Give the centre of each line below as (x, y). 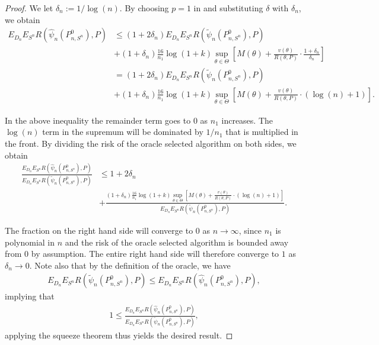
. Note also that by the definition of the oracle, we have (130, 265)
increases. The (247, 120)
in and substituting (228, 8)
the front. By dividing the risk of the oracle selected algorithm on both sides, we (151, 143)
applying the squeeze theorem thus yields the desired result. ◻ (119, 335)
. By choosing (144, 8)
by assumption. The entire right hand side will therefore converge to (155, 254)
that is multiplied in (262, 132)
